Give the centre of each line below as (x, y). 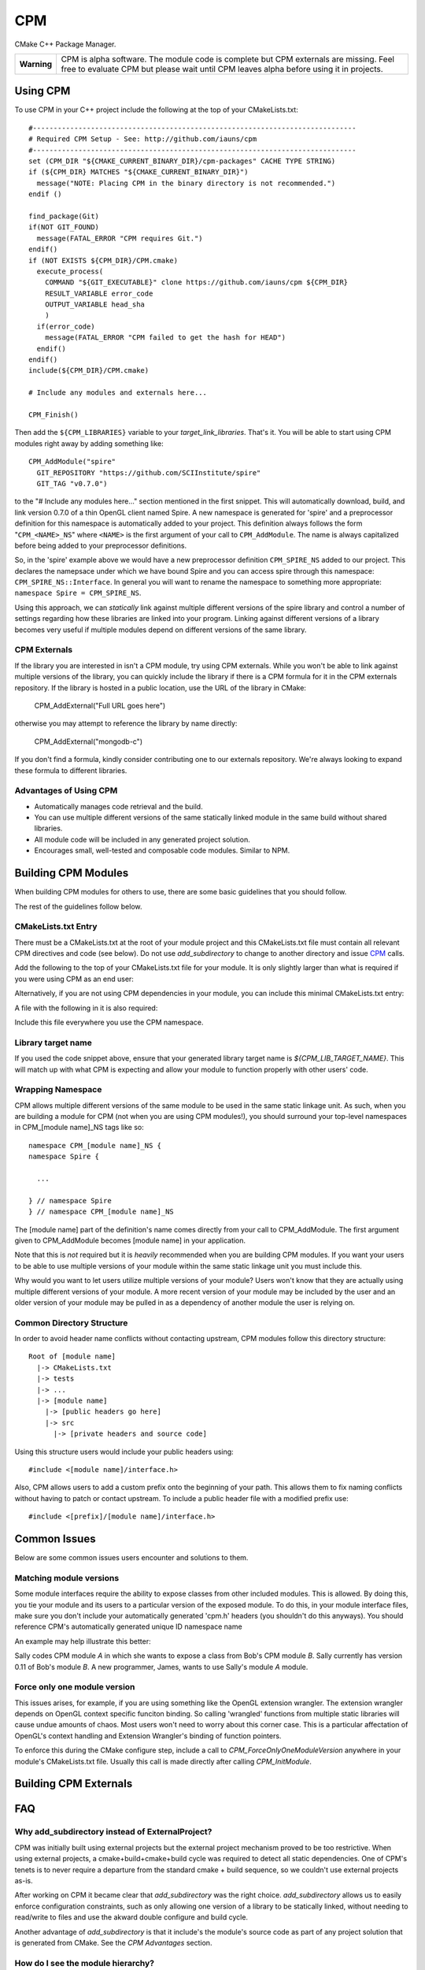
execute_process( (70, 271)
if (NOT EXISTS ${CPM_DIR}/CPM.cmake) (103, 260)
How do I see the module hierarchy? (85, 1963)
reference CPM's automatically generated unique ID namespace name (129, 1626)
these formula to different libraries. (71, 770)
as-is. (24, 1880)
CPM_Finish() (54, 415)
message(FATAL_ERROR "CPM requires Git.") (120, 238)
